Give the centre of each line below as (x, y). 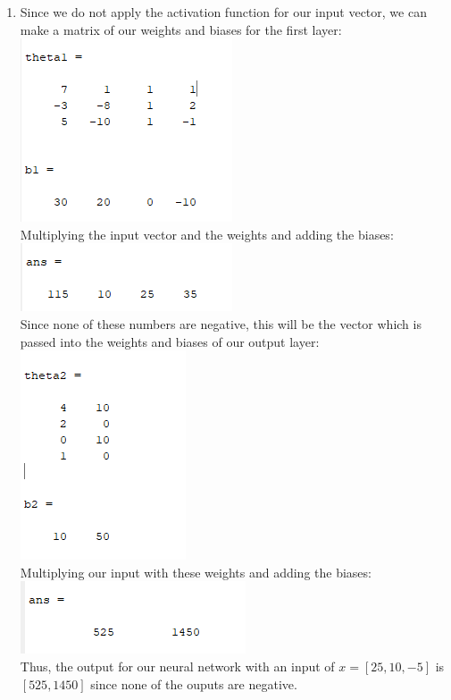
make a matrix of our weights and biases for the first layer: (181, 29)
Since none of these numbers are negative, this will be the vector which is (221, 323)
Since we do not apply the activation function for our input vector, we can (223, 12)
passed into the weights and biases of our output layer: (170, 341)
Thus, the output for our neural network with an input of (177, 666)
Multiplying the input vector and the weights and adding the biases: (207, 234)
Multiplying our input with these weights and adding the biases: (196, 572)
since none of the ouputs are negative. (194, 683)
